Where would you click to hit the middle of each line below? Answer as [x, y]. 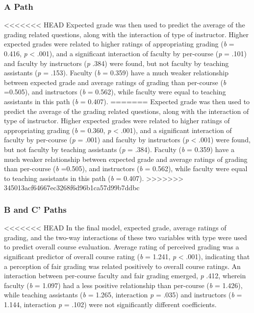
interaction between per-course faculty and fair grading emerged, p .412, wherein [125, 276]
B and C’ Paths [35, 209]
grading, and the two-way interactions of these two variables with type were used [126, 237]
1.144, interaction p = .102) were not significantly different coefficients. [110, 304]
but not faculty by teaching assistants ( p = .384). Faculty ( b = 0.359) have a [119, 149]
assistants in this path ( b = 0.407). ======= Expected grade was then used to [127, 101]
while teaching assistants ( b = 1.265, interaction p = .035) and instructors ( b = [123, 295]
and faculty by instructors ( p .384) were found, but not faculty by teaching [116, 63]
